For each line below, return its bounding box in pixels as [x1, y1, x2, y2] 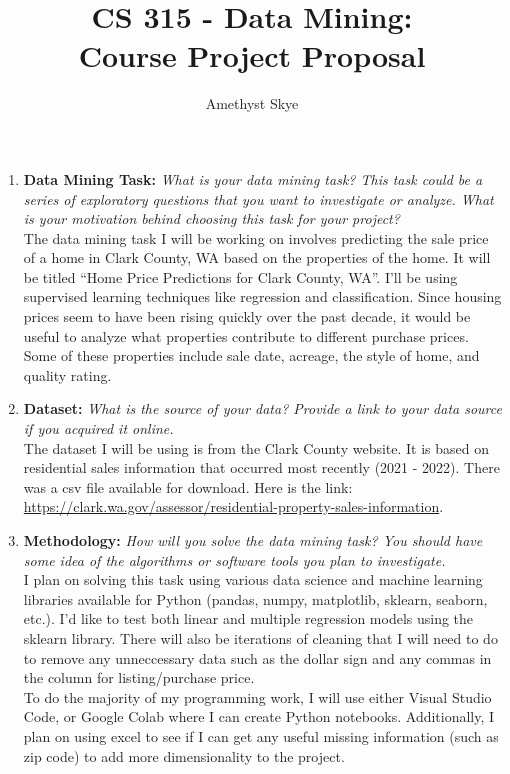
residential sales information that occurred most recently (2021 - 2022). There [23, 457, 500, 478]
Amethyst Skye [205, 93, 299, 114]
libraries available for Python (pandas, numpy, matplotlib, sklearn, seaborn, [23, 588, 488, 609]
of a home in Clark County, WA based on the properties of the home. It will [23, 247, 491, 268]
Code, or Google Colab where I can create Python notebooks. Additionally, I [23, 706, 495, 727]
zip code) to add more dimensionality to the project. [23, 745, 345, 766]
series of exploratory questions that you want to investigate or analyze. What [23, 188, 494, 209]
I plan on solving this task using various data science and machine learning [23, 569, 483, 590]
